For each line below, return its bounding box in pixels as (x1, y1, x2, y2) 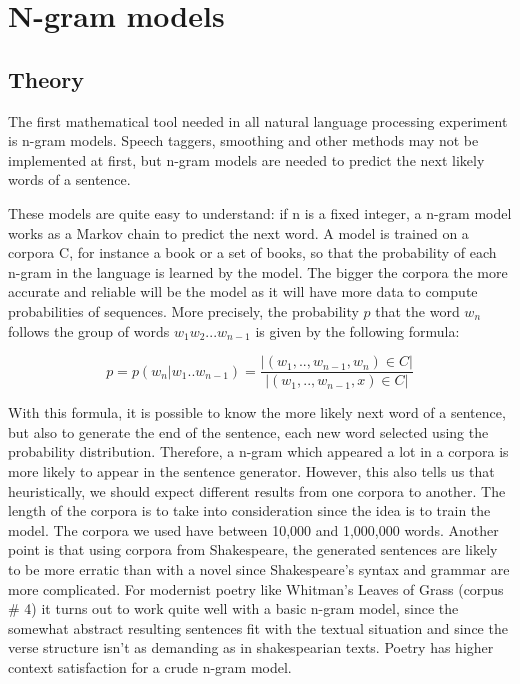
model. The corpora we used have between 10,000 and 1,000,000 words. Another (8, 519, 499, 540)
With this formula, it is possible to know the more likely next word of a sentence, (8, 402, 506, 423)
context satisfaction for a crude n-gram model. (8, 656, 292, 677)
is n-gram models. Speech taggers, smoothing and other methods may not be (8, 130, 479, 151)
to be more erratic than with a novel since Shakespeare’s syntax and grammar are (8, 558, 510, 579)
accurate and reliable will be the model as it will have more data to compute (8, 281, 478, 302)
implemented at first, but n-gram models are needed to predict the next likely (8, 149, 485, 170)
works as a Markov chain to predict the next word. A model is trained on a (8, 222, 469, 243)
